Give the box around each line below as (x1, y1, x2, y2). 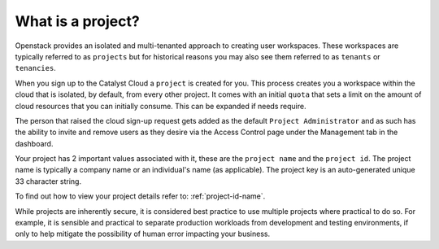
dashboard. (15, 138, 54, 148)
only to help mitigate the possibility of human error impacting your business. (15, 229, 271, 239)
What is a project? (15, 12, 140, 30)
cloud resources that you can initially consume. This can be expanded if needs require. (15, 101, 306, 111)
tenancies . (15, 63, 56, 73)
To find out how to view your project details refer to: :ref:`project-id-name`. (15, 191, 266, 201)
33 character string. (15, 176, 81, 186)
